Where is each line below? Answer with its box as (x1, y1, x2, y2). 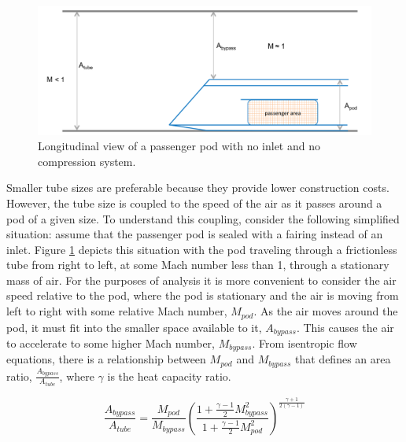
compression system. (38, 153, 136, 169)
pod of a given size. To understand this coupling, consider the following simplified (6, 210, 400, 227)
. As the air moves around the (253, 303, 398, 319)
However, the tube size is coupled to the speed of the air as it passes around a (6, 194, 382, 211)
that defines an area (295, 351, 391, 367)
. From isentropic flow (252, 334, 357, 351)
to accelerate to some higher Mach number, (6, 334, 215, 351)
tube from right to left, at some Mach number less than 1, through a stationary (6, 256, 389, 273)
